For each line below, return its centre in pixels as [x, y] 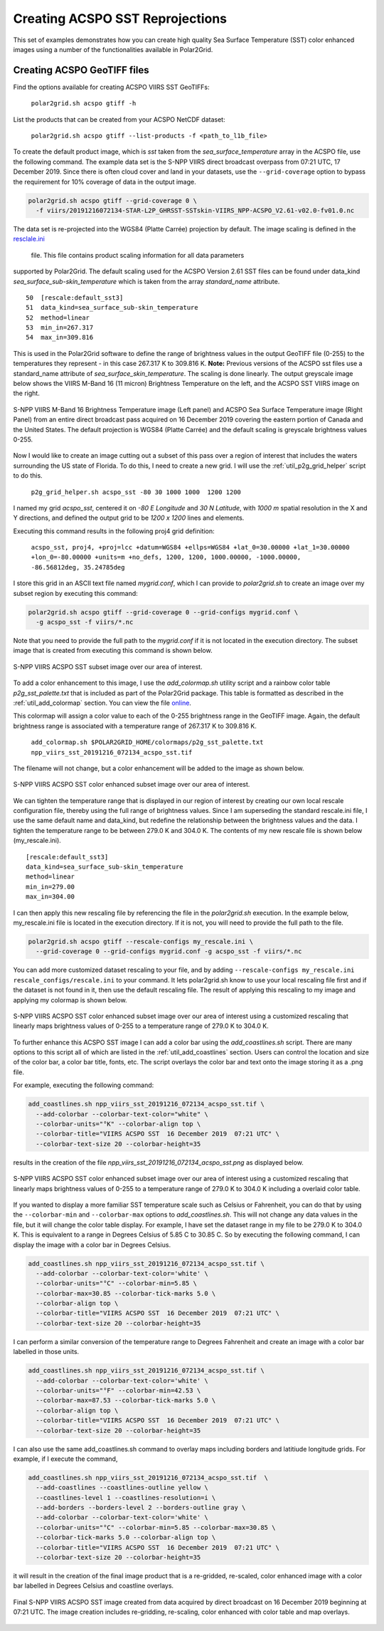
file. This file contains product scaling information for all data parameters [138, 255]
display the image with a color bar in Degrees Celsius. [92, 1244]
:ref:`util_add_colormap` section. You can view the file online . [102, 703]
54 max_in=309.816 [60, 337]
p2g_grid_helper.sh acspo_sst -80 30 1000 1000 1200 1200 [136, 492]
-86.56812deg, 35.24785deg [78, 567]
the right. [27, 393]
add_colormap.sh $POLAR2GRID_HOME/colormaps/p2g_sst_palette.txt [147, 743]
